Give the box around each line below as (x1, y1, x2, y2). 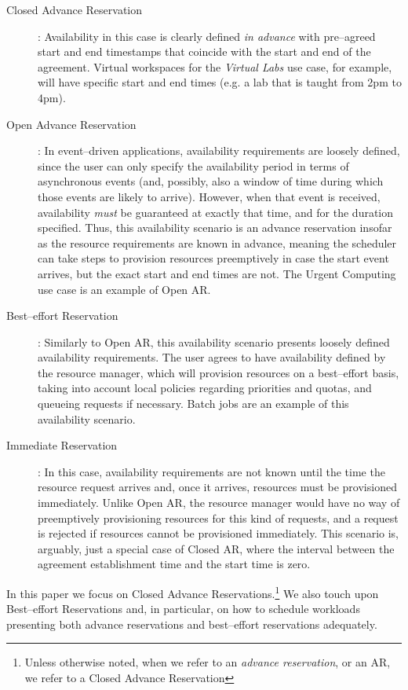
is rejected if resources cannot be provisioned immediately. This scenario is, (38, 525, 399, 541)
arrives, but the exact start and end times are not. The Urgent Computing (38, 265, 396, 281)
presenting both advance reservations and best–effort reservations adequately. (6, 615, 377, 632)
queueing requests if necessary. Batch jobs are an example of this (38, 395, 349, 412)
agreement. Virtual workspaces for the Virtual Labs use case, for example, (38, 58, 392, 75)
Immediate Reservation (6, 437, 118, 453)
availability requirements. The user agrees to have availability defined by (38, 349, 386, 365)
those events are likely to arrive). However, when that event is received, (38, 188, 381, 204)
